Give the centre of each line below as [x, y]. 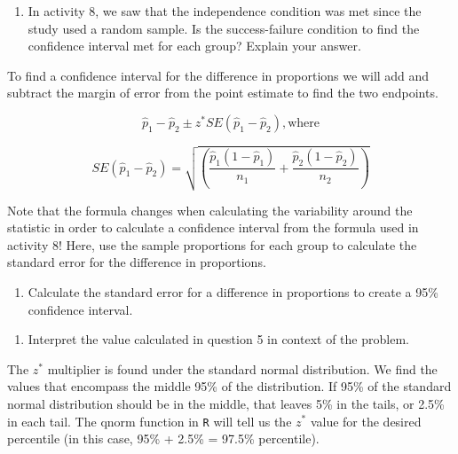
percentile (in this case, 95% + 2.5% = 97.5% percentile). [163, 438]
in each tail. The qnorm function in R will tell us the [150, 421]
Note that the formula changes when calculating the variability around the [210, 210]
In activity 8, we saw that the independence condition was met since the [225, 11]
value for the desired [366, 421]
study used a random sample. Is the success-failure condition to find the [224, 28]
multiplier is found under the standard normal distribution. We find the [242, 368]
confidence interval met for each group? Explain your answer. [194, 46]
